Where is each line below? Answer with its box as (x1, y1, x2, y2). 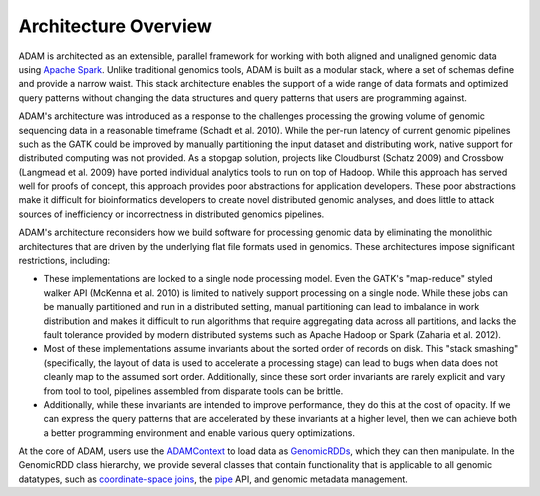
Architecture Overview (18, 15, 212, 37)
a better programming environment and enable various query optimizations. (43, 426, 355, 439)
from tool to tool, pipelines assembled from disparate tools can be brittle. (43, 385, 344, 397)
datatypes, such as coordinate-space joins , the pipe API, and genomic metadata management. (18, 473, 409, 485)
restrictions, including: (18, 255, 111, 267)
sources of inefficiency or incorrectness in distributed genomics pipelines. (18, 208, 325, 220)
